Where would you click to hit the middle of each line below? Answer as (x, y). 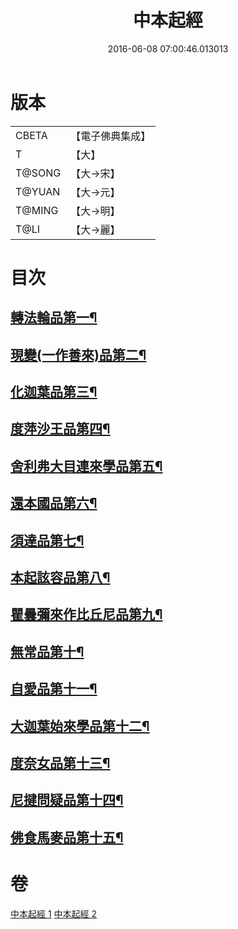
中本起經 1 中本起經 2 (54, 913)
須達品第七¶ (47, 540)
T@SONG (38, 173)
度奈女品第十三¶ (60, 762)
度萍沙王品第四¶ (60, 429)
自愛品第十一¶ (54, 689)
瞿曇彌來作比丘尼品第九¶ (86, 614)
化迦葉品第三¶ (54, 392)
